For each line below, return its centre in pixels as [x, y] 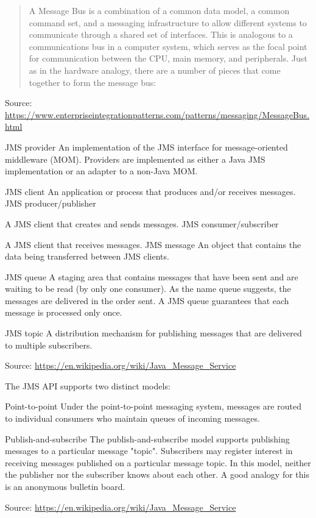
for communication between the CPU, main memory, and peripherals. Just [168, 58]
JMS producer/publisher [51, 203]
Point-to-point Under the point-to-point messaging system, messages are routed [153, 406]
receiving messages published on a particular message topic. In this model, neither [158, 462]
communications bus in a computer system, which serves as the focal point [168, 46]
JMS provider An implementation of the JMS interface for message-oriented [146, 147]
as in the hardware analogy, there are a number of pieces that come [155, 70]
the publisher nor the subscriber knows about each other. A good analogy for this [157, 474]
